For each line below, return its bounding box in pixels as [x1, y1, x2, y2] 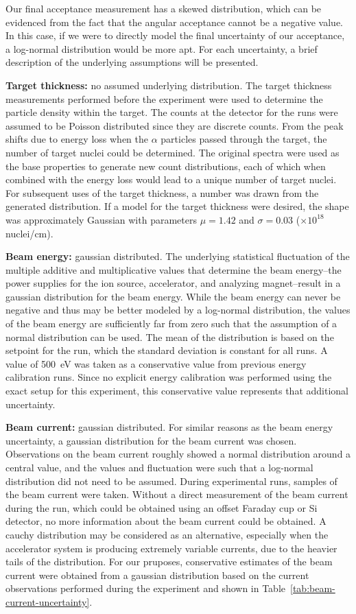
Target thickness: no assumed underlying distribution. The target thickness [5, 78, 332, 92]
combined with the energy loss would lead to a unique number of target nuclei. [5, 172, 337, 187]
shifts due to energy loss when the [5, 132, 148, 146]
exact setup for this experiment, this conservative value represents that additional [5, 383, 348, 398]
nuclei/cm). [5, 226, 54, 240]
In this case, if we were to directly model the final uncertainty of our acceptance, [5, 28, 345, 43]
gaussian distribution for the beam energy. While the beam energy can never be [5, 289, 341, 303]
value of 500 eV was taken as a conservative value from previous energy [5, 356, 307, 370]
